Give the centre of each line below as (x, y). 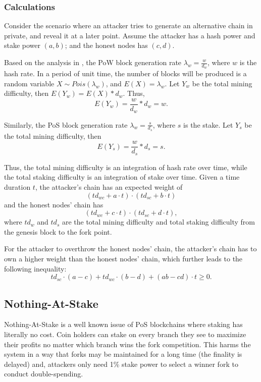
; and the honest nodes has (106, 45)
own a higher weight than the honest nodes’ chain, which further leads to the (123, 259)
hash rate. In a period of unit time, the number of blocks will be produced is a (125, 73)
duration (17, 187)
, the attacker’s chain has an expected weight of (109, 187)
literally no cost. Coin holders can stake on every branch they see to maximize (125, 334)
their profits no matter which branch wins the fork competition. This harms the (127, 344)
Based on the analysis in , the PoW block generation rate (93, 62)
